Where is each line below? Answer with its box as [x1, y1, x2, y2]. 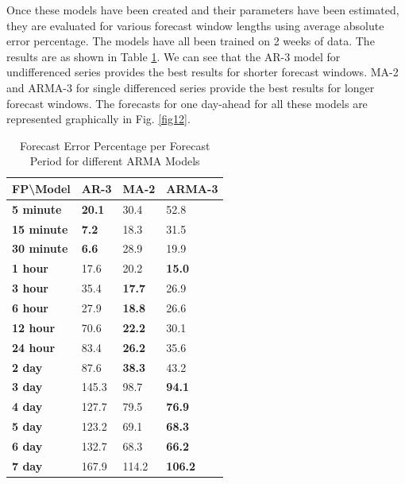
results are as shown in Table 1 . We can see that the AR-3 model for [6, 48, 341, 64]
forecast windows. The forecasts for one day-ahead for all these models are [6, 95, 368, 111]
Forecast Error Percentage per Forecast [19, 137, 210, 153]
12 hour [12, 319, 56, 335]
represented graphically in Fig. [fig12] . [6, 110, 191, 127]
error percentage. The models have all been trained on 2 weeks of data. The [6, 33, 375, 49]
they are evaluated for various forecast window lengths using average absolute [6, 17, 384, 33]
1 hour [12, 260, 48, 277]
